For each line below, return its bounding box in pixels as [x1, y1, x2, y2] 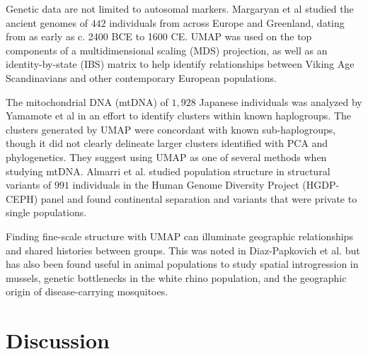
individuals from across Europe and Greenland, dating [109, 15, 345, 30]
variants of [6, 177, 52, 192]
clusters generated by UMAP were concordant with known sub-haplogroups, [6, 122, 336, 136]
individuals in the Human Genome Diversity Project [72, 177, 299, 192]
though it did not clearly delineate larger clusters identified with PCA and [6, 136, 328, 151]
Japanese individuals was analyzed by [199, 94, 362, 109]
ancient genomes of [6, 15, 88, 30]
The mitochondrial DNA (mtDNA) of [6, 94, 168, 109]
